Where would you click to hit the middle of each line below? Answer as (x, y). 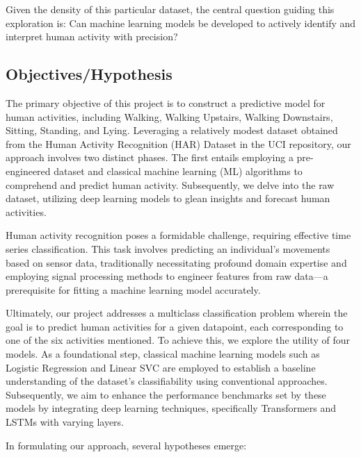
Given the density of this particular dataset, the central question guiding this (170, 9)
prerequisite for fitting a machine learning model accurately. (133, 289)
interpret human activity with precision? (92, 36)
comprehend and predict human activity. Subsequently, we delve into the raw (170, 184)
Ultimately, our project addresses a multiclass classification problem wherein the (177, 313)
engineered (28, 171)
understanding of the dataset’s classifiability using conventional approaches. (167, 381)
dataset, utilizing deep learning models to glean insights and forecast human (168, 198)
